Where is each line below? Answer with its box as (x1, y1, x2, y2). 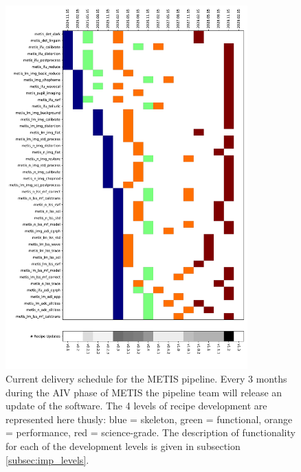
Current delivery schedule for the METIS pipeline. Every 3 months (5, 371, 287, 385)
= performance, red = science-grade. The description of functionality (5, 425, 296, 440)
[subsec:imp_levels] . (5, 452, 89, 466)
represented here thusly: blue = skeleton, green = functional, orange (5, 411, 293, 426)
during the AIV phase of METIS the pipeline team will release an (5, 385, 282, 399)
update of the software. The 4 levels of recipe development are (5, 398, 267, 413)
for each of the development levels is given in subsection (5, 438, 241, 453)
